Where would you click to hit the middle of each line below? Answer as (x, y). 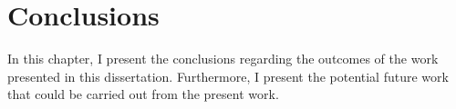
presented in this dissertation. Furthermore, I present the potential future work (228, 76)
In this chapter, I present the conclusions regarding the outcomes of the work (223, 59)
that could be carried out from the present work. (143, 94)
